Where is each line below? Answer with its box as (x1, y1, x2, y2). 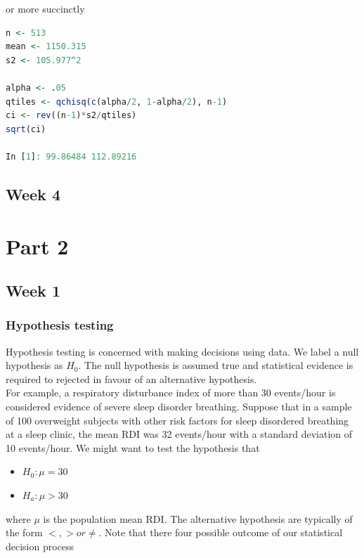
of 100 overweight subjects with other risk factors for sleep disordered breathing (6, 413, 349, 427)
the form (6, 525, 43, 540)
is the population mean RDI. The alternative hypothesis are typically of (43, 511, 353, 526)
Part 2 (6, 231, 69, 260)
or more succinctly (6, 1, 85, 15)
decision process (6, 538, 74, 553)
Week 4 (6, 183, 60, 205)
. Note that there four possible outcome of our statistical (98, 525, 343, 540)
